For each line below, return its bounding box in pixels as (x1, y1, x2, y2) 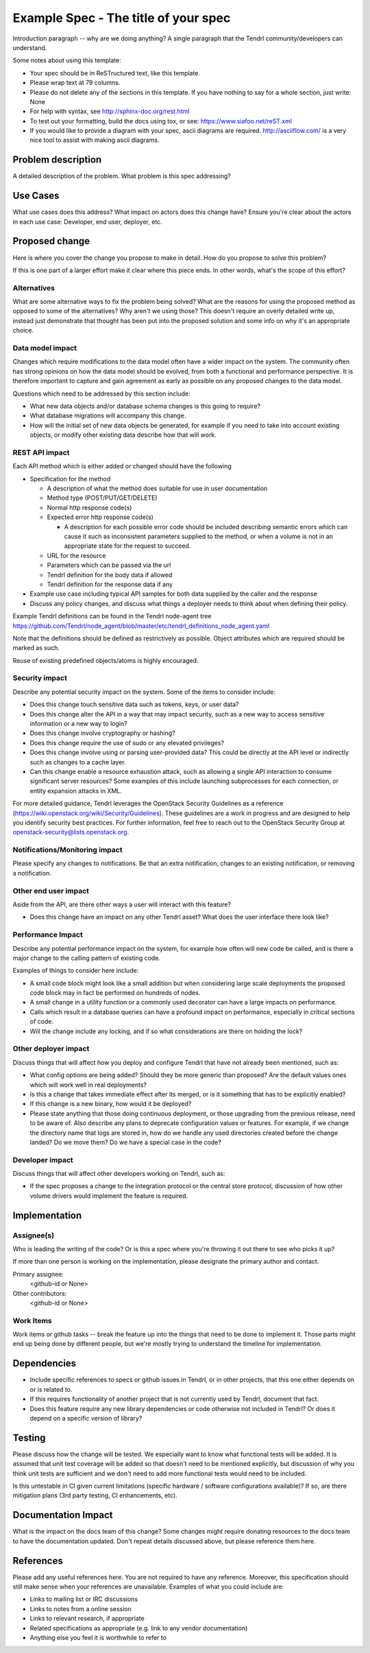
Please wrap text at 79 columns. (29, 79, 121, 87)
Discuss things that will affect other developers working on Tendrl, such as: (12, 1170, 225, 1178)
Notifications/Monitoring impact (12, 845, 123, 855)
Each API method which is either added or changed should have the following (12, 462, 232, 470)
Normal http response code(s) (47, 503, 132, 511)
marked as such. (12, 644, 60, 652)
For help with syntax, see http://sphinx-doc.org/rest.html (29, 107, 190, 116)
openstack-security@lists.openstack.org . (12, 828, 129, 836)
